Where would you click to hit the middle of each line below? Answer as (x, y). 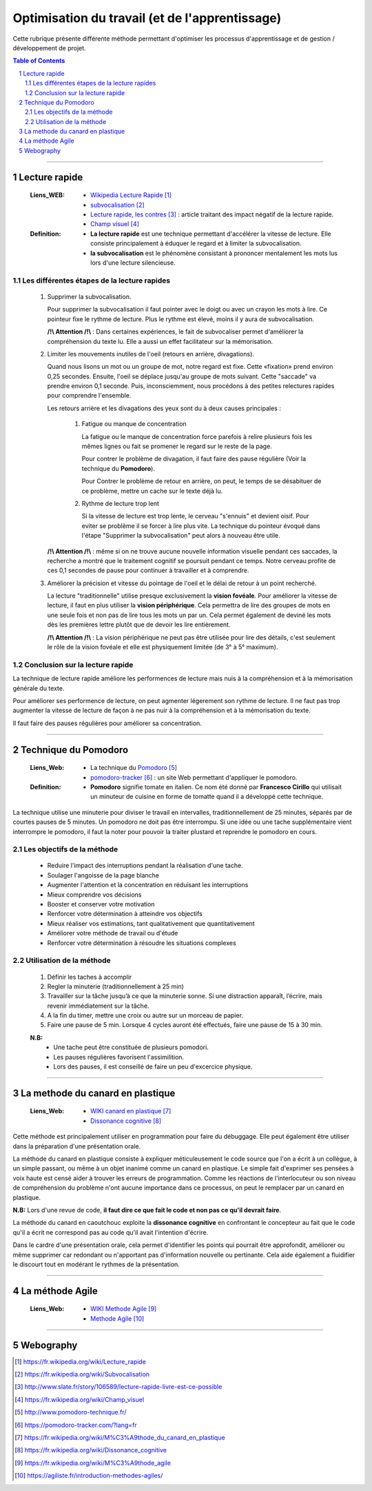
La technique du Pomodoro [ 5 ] (134, 768)
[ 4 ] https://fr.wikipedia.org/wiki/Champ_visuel (80, 1399)
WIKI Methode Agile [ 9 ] (124, 1309)
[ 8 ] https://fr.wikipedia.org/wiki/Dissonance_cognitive (91, 1450)
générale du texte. (39, 688)
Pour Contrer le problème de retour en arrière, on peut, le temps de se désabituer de (201, 481)
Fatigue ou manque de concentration (134, 424)
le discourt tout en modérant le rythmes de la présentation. (96, 1264)
